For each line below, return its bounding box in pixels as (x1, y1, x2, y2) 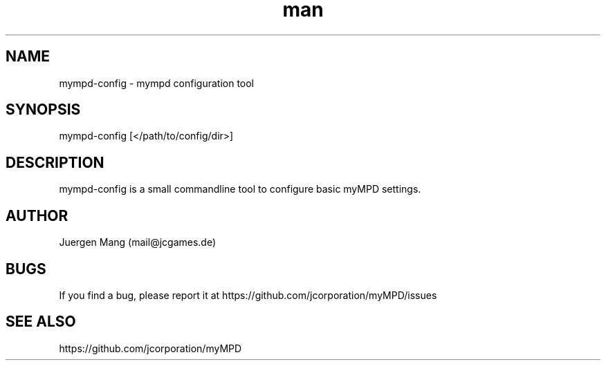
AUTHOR (6, 206, 68, 224)
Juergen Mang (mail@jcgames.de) (59, 236, 217, 249)
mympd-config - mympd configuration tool (59, 77, 255, 89)
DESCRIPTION (6, 153, 104, 171)
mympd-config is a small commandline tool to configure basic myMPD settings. (59, 183, 421, 195)
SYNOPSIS (6, 101, 81, 119)
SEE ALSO (6, 313, 76, 331)
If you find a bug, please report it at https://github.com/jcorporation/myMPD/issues (59, 289, 437, 301)
